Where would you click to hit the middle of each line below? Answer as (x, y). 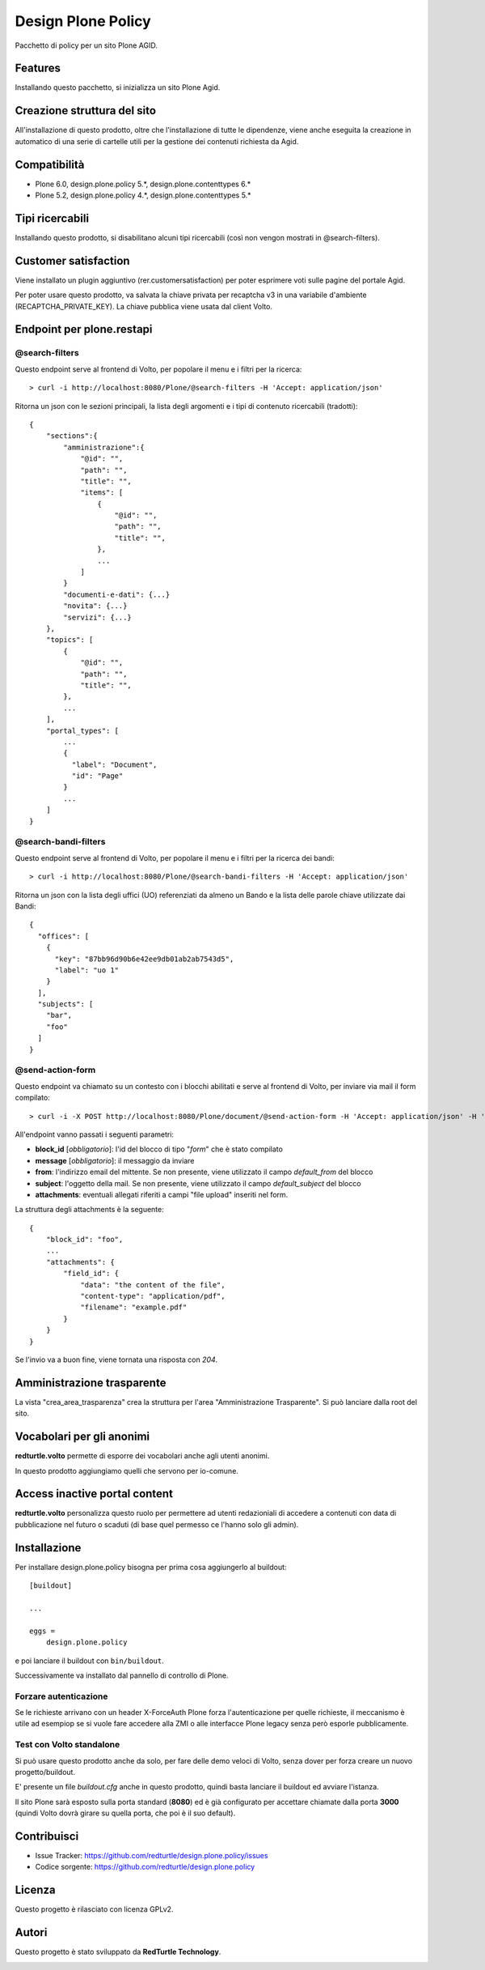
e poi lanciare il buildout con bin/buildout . (90, 1661)
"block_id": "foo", (84, 1240)
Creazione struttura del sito (86, 111)
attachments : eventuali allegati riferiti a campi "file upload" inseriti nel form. (162, 1194)
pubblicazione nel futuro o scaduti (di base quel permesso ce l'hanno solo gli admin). (157, 1524)
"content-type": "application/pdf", (153, 1296)
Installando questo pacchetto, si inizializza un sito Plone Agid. (118, 87)
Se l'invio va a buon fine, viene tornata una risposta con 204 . (116, 1359)
